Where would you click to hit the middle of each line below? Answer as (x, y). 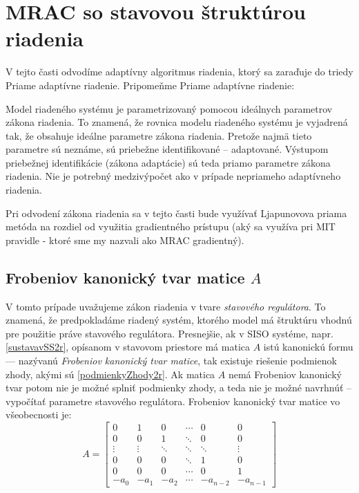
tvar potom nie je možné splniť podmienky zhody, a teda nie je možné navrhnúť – (179, 388)
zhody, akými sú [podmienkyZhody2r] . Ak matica (110, 374)
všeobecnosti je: (39, 415)
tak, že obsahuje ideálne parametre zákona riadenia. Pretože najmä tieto (159, 135)
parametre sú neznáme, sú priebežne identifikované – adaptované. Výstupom (167, 149)
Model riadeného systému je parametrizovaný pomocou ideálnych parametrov (169, 108)
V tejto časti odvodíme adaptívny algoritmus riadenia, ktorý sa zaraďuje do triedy (179, 72)
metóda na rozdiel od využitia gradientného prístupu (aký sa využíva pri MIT (171, 226)
